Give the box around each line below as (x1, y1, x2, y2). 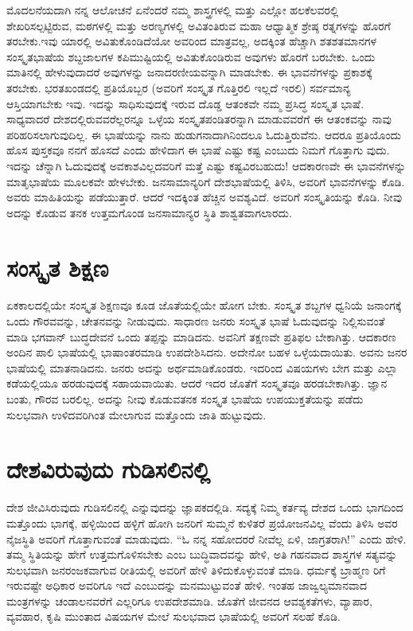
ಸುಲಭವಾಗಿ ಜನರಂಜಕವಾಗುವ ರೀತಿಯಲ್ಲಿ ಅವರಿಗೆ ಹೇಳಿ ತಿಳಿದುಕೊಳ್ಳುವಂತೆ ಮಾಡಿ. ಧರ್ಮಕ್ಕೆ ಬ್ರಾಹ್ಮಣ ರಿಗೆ (6, 561, 386, 578)
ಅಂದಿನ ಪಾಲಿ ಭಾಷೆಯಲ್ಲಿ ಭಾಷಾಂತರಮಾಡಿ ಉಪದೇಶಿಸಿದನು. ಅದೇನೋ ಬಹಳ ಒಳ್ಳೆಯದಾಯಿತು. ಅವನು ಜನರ (6, 344, 407, 360)
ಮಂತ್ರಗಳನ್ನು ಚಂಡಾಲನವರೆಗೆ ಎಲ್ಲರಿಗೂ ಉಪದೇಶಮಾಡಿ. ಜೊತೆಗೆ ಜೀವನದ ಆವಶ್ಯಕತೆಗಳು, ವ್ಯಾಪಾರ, (6, 592, 372, 609)
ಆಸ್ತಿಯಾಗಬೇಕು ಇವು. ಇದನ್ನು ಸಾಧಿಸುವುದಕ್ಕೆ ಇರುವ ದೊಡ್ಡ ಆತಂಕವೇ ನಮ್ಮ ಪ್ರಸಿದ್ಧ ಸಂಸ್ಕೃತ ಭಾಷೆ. (6, 95, 364, 111)
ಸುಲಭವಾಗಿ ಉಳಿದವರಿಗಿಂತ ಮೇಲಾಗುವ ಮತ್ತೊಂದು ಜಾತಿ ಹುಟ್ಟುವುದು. (6, 406, 267, 423)
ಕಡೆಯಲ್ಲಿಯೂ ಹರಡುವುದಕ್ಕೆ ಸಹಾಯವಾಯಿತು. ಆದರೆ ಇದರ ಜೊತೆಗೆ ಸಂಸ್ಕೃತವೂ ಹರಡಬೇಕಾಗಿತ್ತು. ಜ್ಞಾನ (6, 375, 388, 391)
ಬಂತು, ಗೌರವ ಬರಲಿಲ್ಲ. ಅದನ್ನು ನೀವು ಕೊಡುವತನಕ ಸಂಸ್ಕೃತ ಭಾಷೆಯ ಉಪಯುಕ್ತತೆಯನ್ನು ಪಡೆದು (6, 391, 364, 407)
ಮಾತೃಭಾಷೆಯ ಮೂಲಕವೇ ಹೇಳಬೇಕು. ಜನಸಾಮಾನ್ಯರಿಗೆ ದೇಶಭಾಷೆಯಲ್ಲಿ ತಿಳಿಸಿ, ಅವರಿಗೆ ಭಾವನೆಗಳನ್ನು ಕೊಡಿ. (6, 173, 405, 189)
